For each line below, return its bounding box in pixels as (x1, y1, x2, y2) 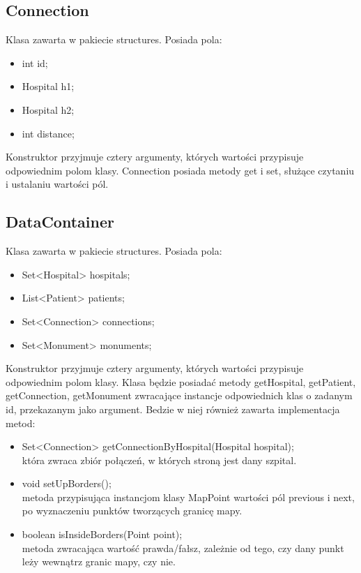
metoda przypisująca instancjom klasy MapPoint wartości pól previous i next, (22, 489, 355, 504)
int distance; (22, 126, 75, 140)
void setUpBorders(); (22, 476, 112, 491)
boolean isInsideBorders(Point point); (22, 527, 183, 542)
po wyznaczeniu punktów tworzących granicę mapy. (22, 503, 243, 518)
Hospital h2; (22, 102, 75, 117)
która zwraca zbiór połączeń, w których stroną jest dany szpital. (22, 452, 297, 467)
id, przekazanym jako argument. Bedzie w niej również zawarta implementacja (6, 401, 340, 416)
